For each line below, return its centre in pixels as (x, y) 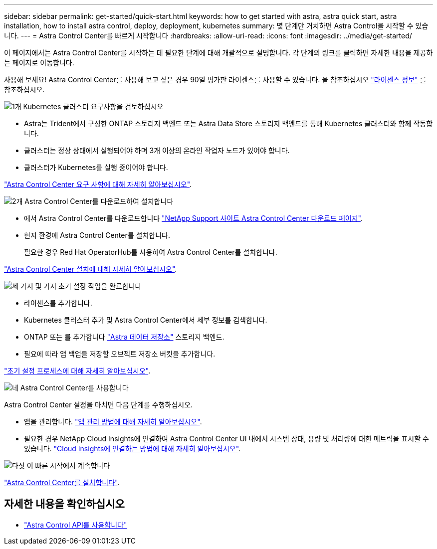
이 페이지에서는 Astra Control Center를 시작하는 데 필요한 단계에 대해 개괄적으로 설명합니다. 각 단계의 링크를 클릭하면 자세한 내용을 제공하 (218, 53)
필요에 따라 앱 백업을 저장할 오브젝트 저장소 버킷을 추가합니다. (120, 354)
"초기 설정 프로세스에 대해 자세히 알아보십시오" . (77, 371)
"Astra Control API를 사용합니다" (76, 525)
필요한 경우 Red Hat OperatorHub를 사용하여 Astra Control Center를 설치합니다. (151, 252)
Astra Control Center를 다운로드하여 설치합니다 (99, 201)
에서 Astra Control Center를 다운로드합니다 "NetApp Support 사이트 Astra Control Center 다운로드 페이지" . (193, 218)
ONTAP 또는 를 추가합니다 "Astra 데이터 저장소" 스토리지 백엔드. (124, 337)
